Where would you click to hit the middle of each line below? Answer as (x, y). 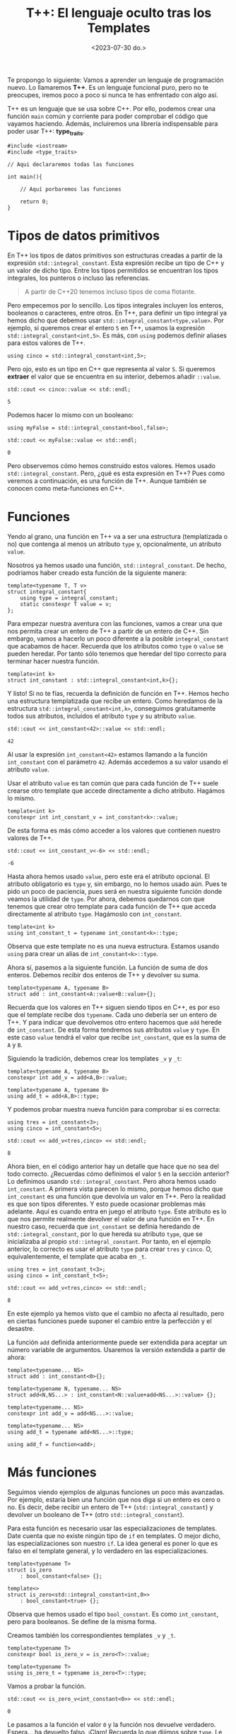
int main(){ (25, 177)
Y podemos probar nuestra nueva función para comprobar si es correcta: (114, 1109)
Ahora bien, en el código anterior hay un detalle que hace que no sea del (113, 1166)
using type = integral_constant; (69, 598)
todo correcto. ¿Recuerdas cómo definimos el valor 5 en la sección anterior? (118, 1174)
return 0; (35, 202)
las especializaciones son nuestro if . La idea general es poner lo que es (113, 1543)
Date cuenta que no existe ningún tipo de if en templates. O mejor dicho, (114, 1535)
